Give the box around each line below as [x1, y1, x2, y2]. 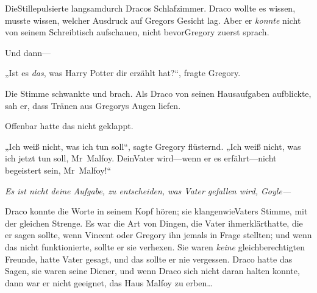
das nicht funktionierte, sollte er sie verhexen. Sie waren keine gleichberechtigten [5, 240, 305, 253]
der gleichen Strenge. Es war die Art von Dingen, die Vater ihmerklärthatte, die [5, 216, 303, 229]
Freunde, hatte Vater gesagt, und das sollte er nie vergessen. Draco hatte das [5, 252, 293, 265]
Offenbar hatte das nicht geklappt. [5, 119, 134, 132]
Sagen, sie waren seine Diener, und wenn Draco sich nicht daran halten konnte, [5, 264, 300, 277]
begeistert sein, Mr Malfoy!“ [5, 163, 112, 176]
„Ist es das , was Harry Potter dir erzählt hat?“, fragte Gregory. [5, 66, 241, 79]
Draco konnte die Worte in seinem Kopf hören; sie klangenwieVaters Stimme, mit [5, 205, 308, 217]
